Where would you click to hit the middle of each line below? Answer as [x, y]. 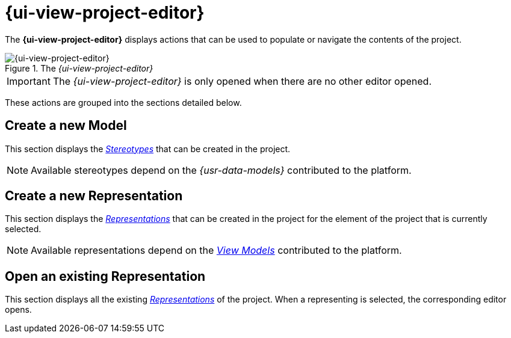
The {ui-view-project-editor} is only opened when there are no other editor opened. [242, 81]
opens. [18, 310]
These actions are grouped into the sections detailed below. [123, 102]
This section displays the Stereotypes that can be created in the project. [148, 149]
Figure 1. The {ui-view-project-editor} [79, 68]
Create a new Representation [94, 196]
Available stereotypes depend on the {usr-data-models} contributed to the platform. [221, 170]
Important [29, 81]
